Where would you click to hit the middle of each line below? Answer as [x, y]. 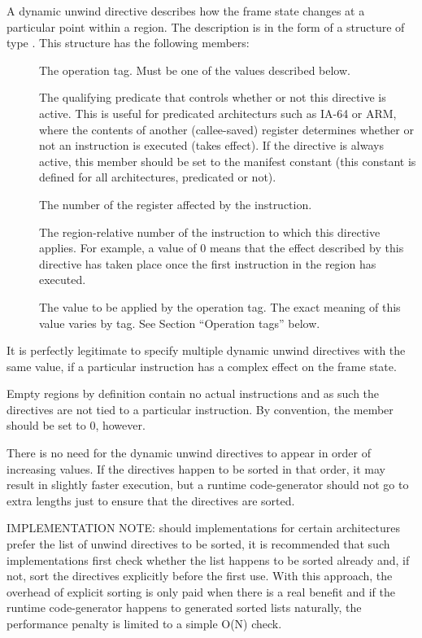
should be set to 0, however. [76, 425]
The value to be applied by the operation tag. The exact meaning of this [220, 306]
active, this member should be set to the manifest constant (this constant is [228, 161]
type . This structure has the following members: [128, 43]
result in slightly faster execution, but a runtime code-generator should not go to [208, 485]
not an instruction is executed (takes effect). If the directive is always [211, 145]
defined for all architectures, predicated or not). [158, 177]
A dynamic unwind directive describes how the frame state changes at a [186, 11]
